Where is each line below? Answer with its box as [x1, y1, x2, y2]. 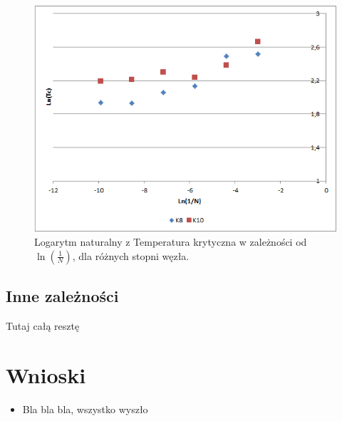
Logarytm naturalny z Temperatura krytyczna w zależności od [34, 234, 307, 249]
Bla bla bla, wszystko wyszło [22, 401, 148, 416]
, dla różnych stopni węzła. [72, 248, 190, 263]
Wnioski [6, 360, 86, 389]
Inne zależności [6, 285, 119, 306]
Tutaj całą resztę [6, 318, 80, 333]
